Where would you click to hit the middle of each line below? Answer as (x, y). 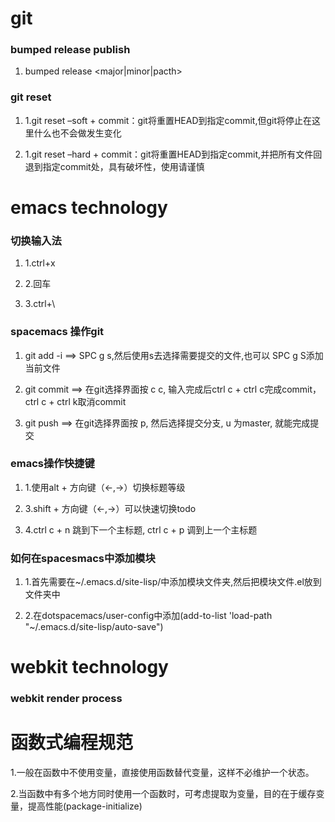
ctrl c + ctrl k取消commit (75, 401)
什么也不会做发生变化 (77, 133)
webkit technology (89, 667)
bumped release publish (70, 50)
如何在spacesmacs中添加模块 (83, 558)
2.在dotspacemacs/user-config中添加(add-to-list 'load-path (148, 616)
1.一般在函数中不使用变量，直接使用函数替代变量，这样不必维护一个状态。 (162, 773)
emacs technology (89, 207)
